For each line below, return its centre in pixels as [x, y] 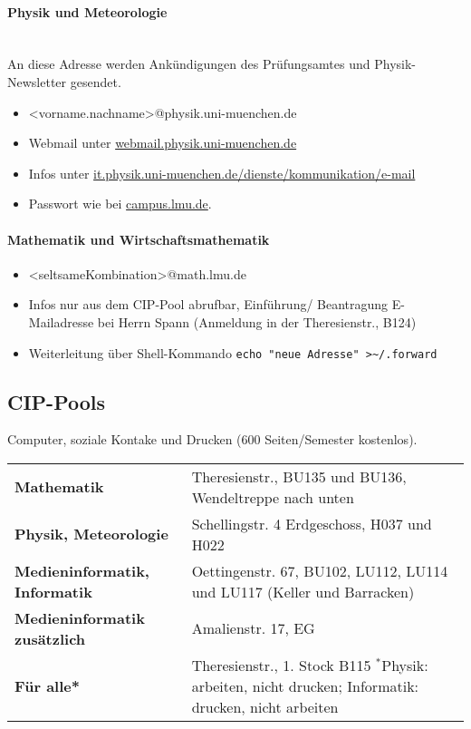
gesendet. [96, 81]
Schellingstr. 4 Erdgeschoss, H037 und [312, 523]
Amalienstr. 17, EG [253, 628]
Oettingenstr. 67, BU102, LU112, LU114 [320, 570]
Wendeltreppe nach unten [273, 497]
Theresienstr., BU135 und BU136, [299, 476]
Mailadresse [61, 321]
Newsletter [37, 81]
